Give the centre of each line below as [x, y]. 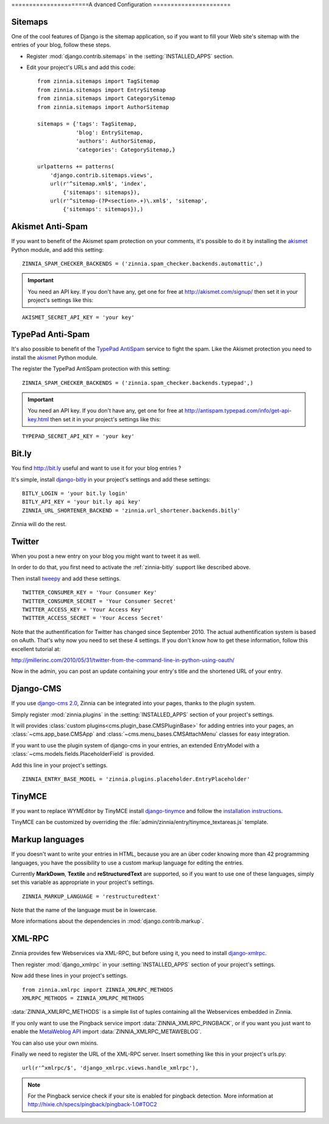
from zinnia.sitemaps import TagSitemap [98, 81]
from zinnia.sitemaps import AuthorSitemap [103, 107]
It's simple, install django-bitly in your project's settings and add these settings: [111, 479]
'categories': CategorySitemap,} [126, 150]
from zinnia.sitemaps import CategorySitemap [107, 98]
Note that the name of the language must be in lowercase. [84, 910]
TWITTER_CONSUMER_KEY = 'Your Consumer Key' [90, 592]
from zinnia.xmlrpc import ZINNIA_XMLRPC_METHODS [98, 990]
